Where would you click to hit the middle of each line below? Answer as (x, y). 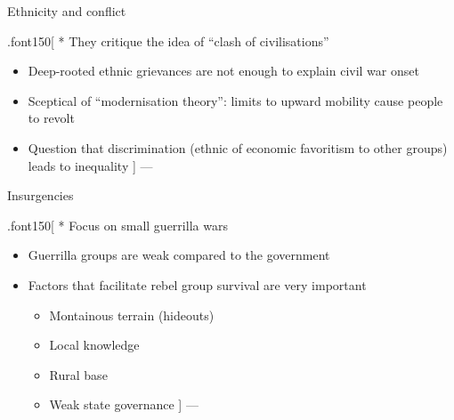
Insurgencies (41, 195)
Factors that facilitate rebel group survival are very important (197, 284)
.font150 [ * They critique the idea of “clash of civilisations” (168, 40)
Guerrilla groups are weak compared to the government (179, 255)
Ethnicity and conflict (67, 11)
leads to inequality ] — (90, 165)
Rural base (78, 374)
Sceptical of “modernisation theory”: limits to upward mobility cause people (235, 100)
